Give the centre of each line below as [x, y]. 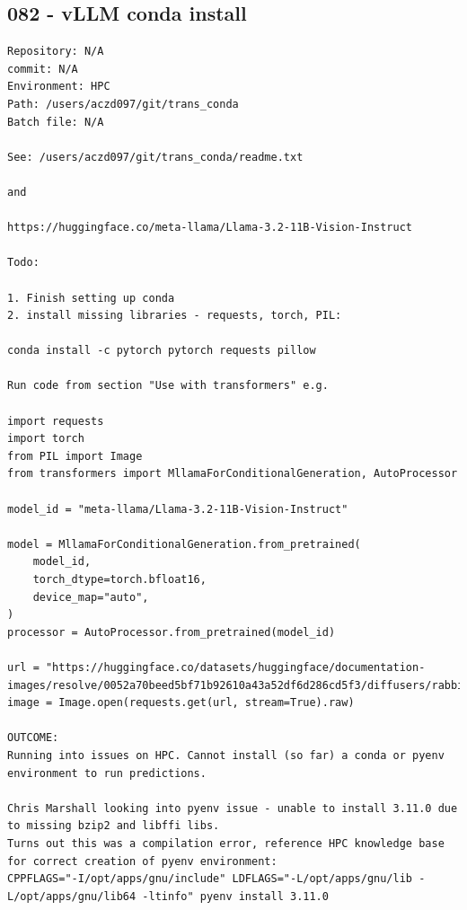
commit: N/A [43, 69]
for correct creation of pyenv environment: [142, 861]
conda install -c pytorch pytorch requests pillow [162, 351]
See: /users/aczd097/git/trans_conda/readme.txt [155, 157]
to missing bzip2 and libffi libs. [114, 826]
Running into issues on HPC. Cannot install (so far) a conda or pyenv [226, 755]
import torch [46, 439]
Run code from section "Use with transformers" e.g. [168, 386]
